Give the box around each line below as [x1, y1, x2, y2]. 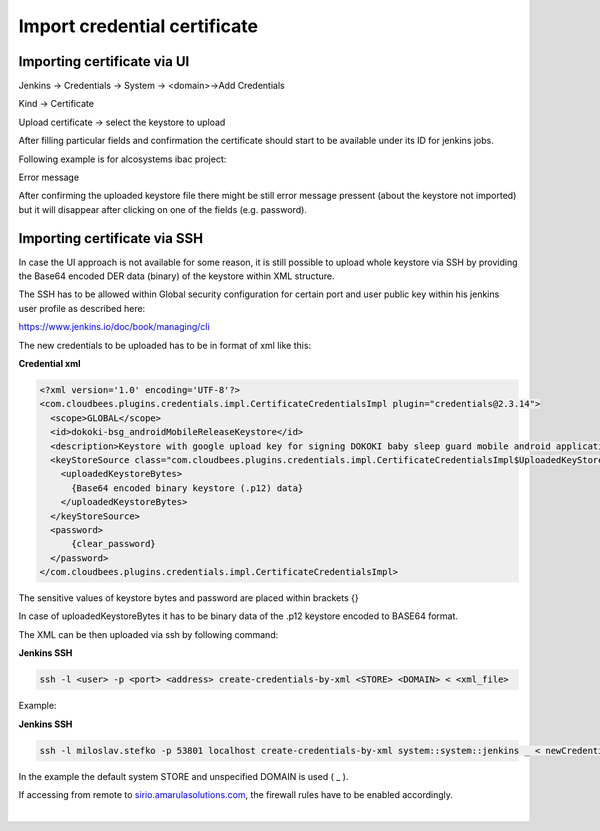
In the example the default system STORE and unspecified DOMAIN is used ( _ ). [18, 770, 349, 782]
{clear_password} [71, 538, 157, 550]
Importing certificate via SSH [18, 230, 204, 247]
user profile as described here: [18, 302, 146, 314]
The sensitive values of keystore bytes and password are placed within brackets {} [18, 592, 359, 604]
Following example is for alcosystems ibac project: [18, 153, 227, 165]
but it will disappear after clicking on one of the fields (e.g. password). [18, 203, 307, 215]
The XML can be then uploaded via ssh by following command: [18, 628, 279, 640]
